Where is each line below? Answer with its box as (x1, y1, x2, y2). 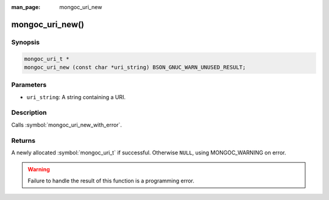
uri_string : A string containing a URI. (26, 93, 126, 100)
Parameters (11, 81, 47, 89)
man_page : (11, 4, 41, 10)
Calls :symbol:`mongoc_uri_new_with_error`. (11, 121, 122, 128)
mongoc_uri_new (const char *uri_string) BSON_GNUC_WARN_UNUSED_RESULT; (24, 64, 246, 71)
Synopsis (11, 38, 40, 46)
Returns (11, 136, 36, 145)
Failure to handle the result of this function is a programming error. (27, 177, 195, 184)
